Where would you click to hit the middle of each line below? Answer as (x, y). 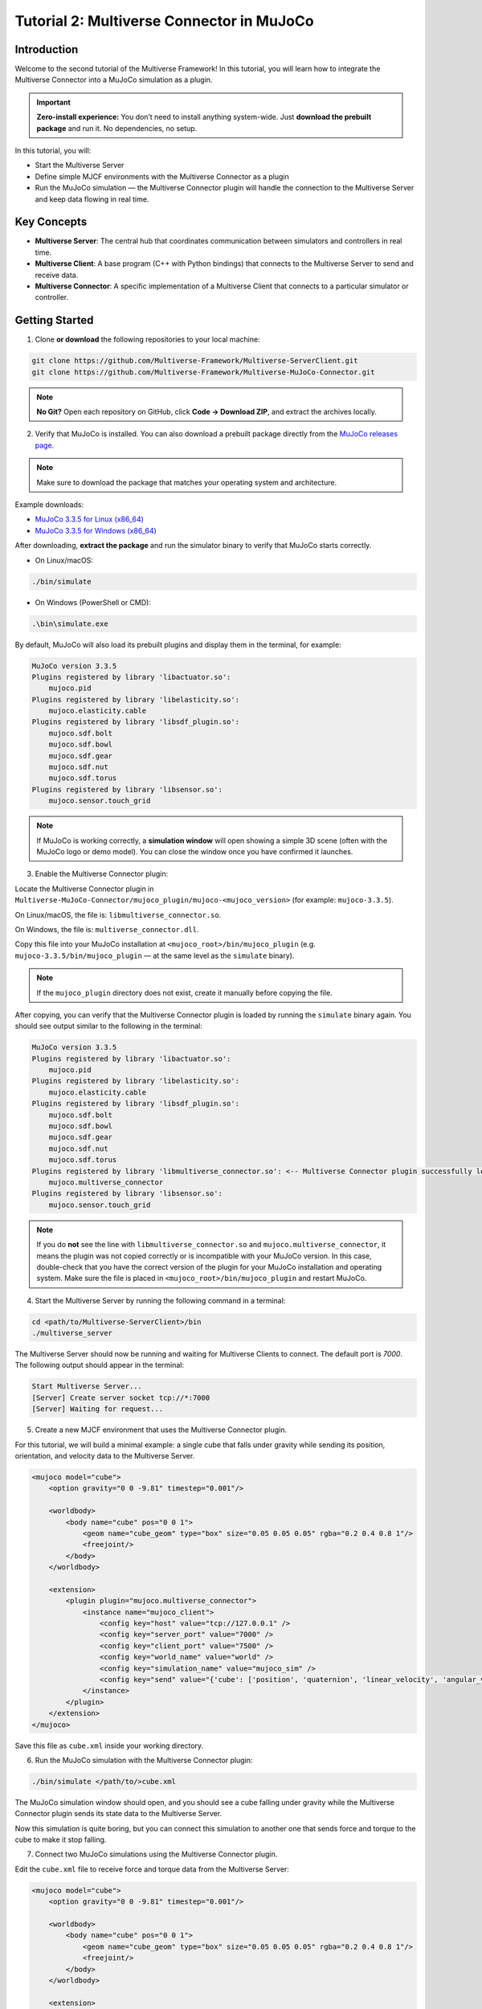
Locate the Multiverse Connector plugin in (84, 889)
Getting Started (54, 320)
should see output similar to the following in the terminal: (108, 1026)
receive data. (57, 275)
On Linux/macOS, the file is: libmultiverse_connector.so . (118, 914)
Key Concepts (51, 222)
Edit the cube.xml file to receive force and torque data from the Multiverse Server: (152, 1869)
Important (54, 102)
